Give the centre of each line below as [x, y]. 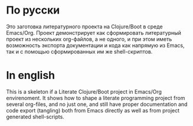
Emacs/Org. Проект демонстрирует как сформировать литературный [94, 32]
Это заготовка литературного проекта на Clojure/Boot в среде [85, 26]
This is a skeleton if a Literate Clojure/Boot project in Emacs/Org [84, 91]
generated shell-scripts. [35, 117]
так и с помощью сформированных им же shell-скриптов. [79, 51]
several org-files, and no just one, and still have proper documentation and [97, 104]
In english [31, 76]
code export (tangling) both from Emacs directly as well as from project [93, 110]
